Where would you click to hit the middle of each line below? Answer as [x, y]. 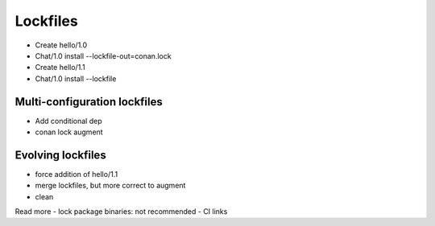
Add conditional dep [68, 121]
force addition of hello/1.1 [77, 174]
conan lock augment [69, 132]
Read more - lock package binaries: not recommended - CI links [121, 212]
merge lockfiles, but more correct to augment [110, 186]
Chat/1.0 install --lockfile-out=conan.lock [104, 55]
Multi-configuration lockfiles [89, 102]
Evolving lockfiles [60, 155]
